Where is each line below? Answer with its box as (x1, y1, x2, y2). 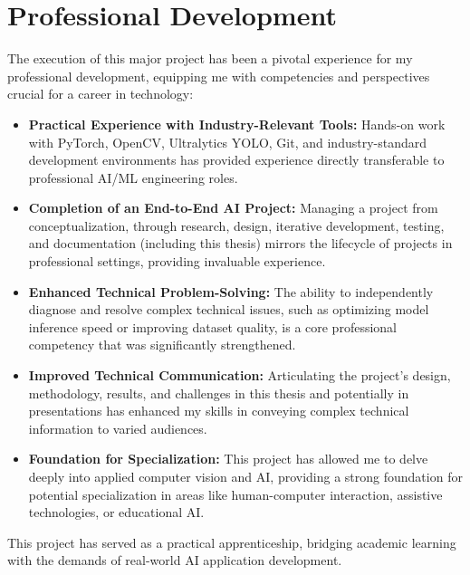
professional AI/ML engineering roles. (28, 168, 238, 187)
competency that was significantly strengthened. (28, 335, 296, 354)
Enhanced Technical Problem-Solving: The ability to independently (28, 282, 434, 301)
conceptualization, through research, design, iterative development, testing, (28, 216, 445, 235)
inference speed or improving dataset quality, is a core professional (28, 317, 397, 336)
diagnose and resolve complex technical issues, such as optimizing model (28, 300, 429, 319)
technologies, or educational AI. (28, 503, 205, 522)
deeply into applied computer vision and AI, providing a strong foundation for (28, 467, 463, 485)
